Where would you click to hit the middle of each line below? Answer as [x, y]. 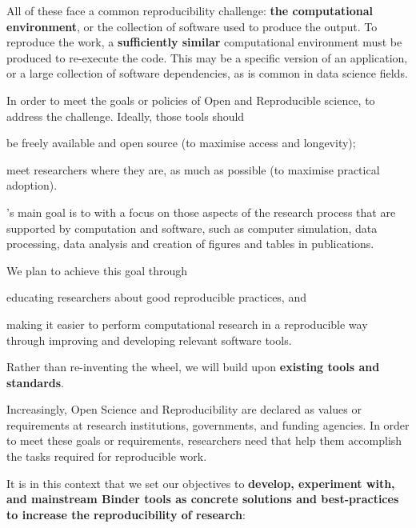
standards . [36, 382]
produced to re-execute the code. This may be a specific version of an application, [207, 57]
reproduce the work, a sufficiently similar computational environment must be [204, 42]
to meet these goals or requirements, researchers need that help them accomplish [204, 440]
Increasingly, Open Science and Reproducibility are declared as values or [184, 409]
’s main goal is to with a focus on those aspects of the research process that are [201, 212]
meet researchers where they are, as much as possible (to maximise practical [193, 169]
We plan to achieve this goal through [97, 270]
